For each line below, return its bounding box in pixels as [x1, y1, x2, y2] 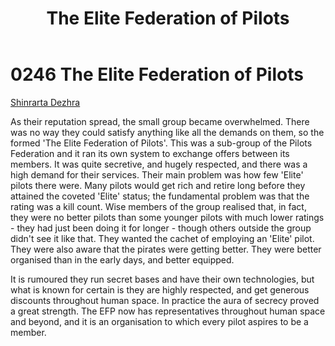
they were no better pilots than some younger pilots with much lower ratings [10, 211, 325, 223]
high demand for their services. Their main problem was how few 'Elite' [10, 168, 304, 181]
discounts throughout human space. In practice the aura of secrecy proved [10, 294, 320, 306]
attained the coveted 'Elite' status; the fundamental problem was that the [10, 190, 310, 202]
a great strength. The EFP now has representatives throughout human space [10, 305, 326, 317]
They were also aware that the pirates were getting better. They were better [10, 243, 322, 255]
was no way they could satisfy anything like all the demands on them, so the [10, 126, 325, 138]
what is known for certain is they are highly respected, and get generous [10, 283, 310, 296]
